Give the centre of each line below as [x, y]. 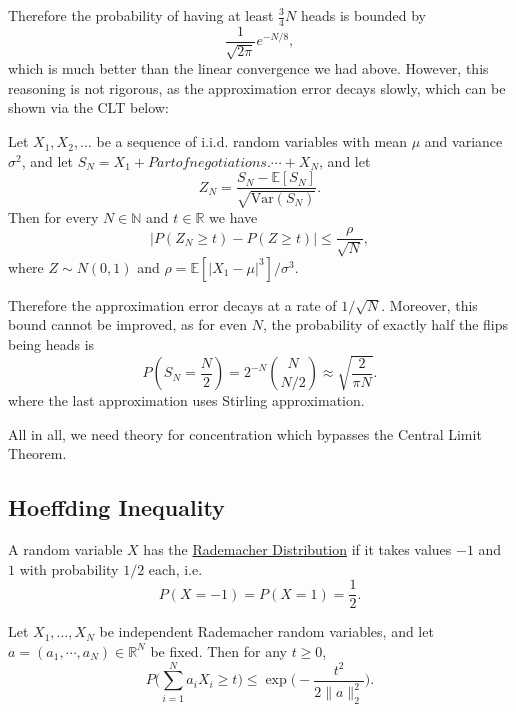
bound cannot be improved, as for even [127, 324]
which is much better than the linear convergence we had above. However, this [248, 68]
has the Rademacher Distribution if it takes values [297, 549]
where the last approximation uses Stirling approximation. [186, 400]
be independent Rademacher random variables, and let [266, 631]
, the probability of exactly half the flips [385, 324]
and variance [463, 141]
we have [233, 216]
